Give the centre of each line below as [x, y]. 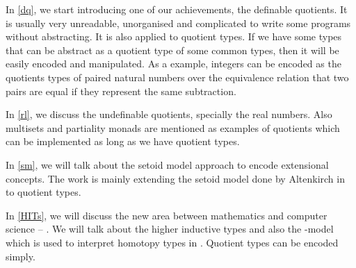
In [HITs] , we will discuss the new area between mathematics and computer [167, 215]
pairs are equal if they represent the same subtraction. [121, 91]
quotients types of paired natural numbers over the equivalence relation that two [177, 77]
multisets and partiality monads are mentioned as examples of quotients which [173, 127]
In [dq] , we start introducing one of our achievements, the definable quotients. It [177, 9]
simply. [21, 256]
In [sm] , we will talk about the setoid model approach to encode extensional [167, 164]
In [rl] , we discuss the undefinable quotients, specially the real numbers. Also [169, 114]
